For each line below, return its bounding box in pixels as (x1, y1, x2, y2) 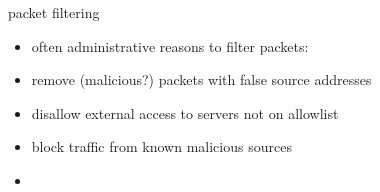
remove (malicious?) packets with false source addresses (31, 69, 372, 90)
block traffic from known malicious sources (31, 136, 292, 157)
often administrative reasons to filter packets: (31, 35, 309, 56)
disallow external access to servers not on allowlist (31, 102, 339, 123)
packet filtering (8, 2, 100, 22)
